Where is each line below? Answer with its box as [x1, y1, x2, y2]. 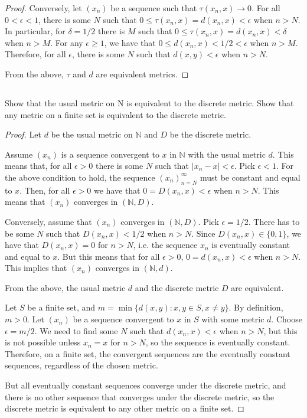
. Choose [271, 313, 302, 325]
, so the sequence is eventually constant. [145, 336, 290, 348]
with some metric [201, 313, 264, 325]
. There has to [248, 215, 300, 227]
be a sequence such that [110, 2, 197, 14]
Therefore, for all [5, 48, 66, 60]
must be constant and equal [200, 171, 301, 183]
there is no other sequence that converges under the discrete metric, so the [5, 390, 275, 403]
